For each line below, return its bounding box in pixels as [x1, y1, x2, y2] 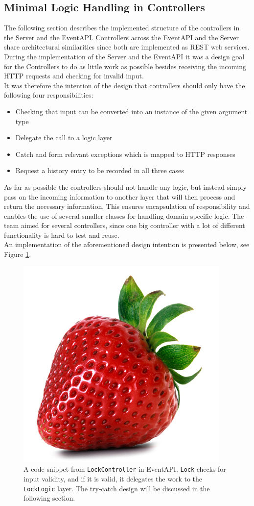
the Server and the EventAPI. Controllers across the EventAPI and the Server [4, 32, 239, 42]
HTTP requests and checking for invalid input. [4, 71, 144, 81]
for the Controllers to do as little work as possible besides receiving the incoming [4, 61, 246, 71]
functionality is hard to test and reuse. [4, 229, 119, 240]
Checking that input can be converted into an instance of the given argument [15, 106, 248, 116]
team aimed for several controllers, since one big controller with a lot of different [4, 220, 245, 230]
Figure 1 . [4, 249, 31, 259]
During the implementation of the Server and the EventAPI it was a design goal [4, 51, 245, 61]
